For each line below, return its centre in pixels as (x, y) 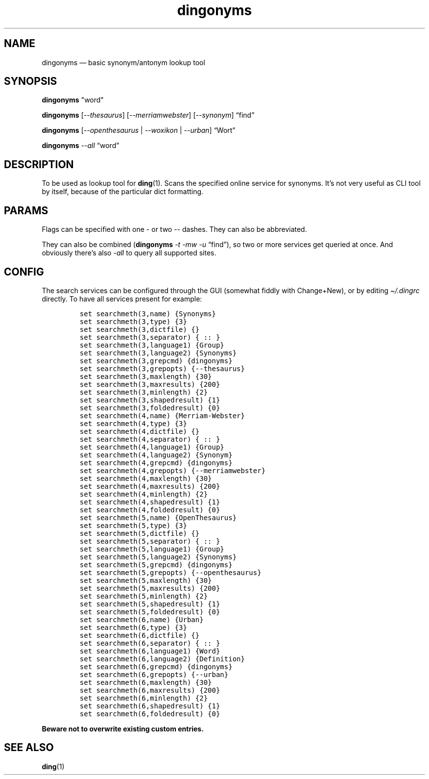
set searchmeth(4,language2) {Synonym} (156, 455)
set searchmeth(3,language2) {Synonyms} (158, 353)
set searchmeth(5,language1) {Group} (152, 549)
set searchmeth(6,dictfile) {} (140, 635)
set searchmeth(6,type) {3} (133, 627)
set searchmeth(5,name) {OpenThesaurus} (158, 517)
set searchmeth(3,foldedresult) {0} (150, 408)
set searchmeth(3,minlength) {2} (144, 392)
